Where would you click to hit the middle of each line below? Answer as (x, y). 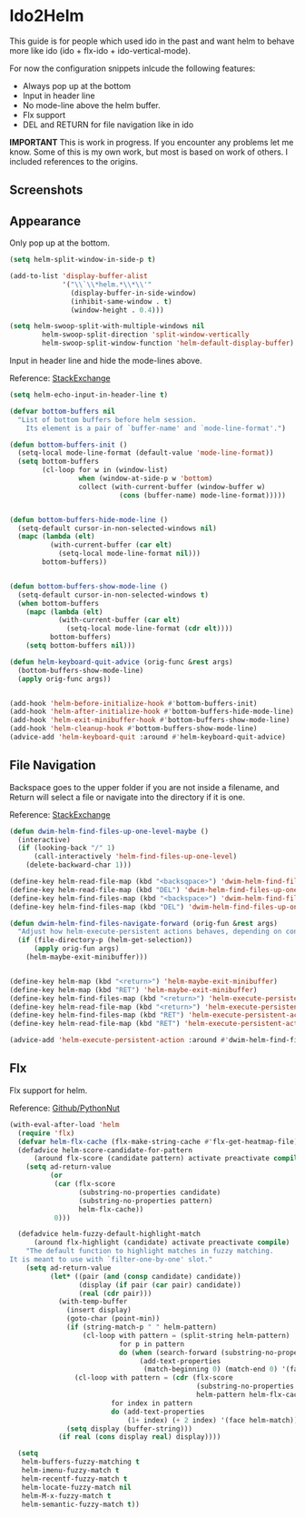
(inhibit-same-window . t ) (121, 301)
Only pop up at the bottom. (60, 243)
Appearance (45, 221)
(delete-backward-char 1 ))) (79, 865)
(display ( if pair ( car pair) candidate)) (160, 1285)
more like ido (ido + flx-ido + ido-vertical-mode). (100, 50)
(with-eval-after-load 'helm (64, 1124)
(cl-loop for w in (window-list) (105, 470)
